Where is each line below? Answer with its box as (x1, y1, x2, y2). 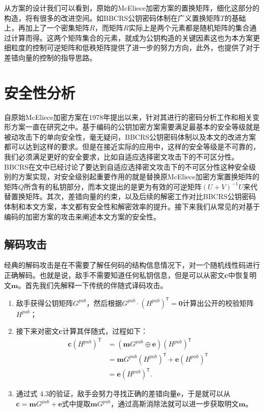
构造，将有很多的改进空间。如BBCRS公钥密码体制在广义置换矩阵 (4, 12, 221, 23)
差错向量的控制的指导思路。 (4, 52, 96, 62)
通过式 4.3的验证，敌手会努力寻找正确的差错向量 (16, 388, 177, 399)
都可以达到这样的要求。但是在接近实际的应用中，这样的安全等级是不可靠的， (4, 141, 260, 152)
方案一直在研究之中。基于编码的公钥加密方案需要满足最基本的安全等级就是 (11, 121, 260, 132)
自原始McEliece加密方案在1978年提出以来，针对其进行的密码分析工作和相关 (4, 111, 253, 122)
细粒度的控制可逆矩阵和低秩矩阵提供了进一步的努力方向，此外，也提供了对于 (4, 42, 260, 53)
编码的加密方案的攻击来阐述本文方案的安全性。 (4, 211, 160, 221)
